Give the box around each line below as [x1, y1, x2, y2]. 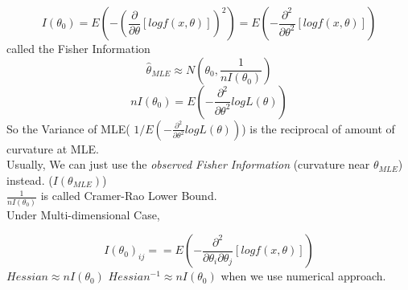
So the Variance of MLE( [6, 120, 130, 137]
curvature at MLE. [6, 140, 99, 157]
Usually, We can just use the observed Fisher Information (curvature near [6, 156, 370, 173]
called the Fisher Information [6, 40, 150, 56]
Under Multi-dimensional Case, [6, 206, 160, 223]
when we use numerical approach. [220, 268, 386, 284]
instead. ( [6, 171, 53, 188]
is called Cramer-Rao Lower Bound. [40, 187, 217, 204]
